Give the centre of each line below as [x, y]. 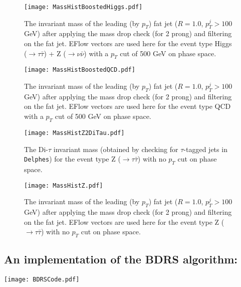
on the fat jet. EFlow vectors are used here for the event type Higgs [128, 43]
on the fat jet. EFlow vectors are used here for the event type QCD [128, 106]
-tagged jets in [205, 149]
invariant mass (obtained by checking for [116, 149]
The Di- [36, 149]
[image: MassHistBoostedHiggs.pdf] [83, 7]
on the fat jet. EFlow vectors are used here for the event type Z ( [124, 222]
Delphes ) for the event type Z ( [72, 159]
